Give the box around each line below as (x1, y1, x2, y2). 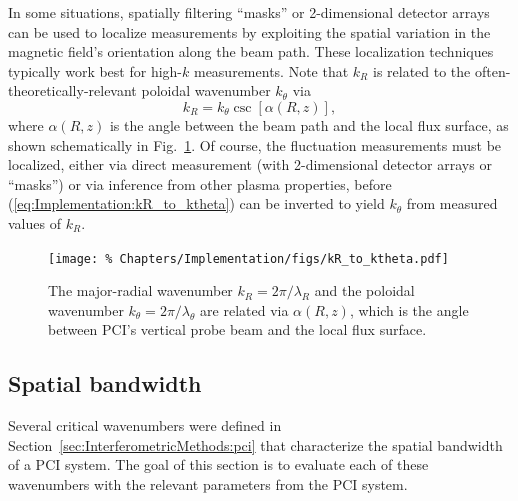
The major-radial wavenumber (48, 280, 233, 301)
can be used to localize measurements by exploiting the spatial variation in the (8, 21, 491, 42)
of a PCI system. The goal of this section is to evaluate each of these (8, 454, 429, 475)
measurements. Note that (193, 60, 349, 81)
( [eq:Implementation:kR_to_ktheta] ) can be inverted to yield (8, 193, 385, 214)
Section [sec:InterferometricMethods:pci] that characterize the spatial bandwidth (8, 434, 503, 455)
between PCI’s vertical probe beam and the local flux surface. (48, 319, 427, 340)
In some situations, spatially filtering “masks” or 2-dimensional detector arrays (8, 2, 490, 22)
